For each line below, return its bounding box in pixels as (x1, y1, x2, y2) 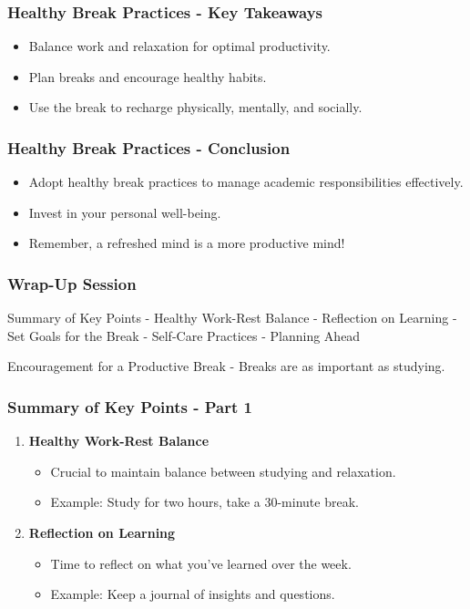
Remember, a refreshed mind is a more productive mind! (28, 233, 345, 253)
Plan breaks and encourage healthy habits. (28, 67, 267, 86)
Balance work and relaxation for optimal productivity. (28, 36, 331, 56)
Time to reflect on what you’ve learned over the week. (50, 553, 352, 573)
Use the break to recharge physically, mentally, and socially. (28, 98, 363, 117)
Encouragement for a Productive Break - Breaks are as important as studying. (7, 356, 445, 376)
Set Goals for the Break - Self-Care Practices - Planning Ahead (7, 325, 361, 345)
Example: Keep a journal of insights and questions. (50, 584, 335, 604)
